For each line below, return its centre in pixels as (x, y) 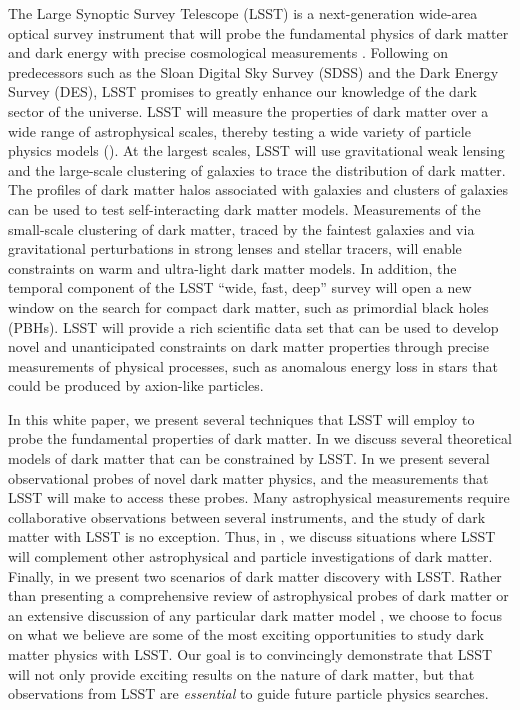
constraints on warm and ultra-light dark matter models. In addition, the (232, 267)
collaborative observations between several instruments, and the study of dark (247, 516)
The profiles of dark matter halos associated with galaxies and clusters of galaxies (258, 189)
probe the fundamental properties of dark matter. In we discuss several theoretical (260, 438)
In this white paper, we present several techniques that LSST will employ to (241, 418)
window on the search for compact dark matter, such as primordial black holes (248, 306)
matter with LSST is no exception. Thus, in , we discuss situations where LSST (252, 536)
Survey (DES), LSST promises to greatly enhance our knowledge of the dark (242, 91)
